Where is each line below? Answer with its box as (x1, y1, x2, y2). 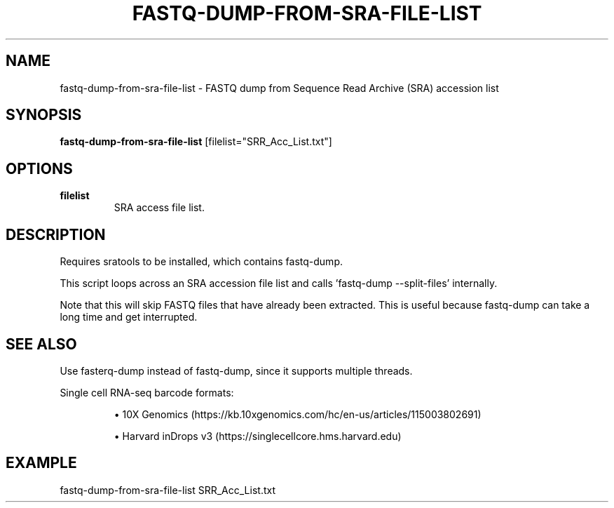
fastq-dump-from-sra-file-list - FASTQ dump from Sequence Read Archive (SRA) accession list (60, 81, 499, 94)
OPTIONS (6, 159, 73, 178)
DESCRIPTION (6, 225, 106, 243)
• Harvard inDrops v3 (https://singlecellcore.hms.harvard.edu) (114, 429, 402, 442)
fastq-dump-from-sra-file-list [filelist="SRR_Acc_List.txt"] (60, 135, 332, 148)
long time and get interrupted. (60, 311, 198, 323)
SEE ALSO (6, 335, 77, 353)
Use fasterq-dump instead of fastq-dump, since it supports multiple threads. (60, 364, 413, 377)
